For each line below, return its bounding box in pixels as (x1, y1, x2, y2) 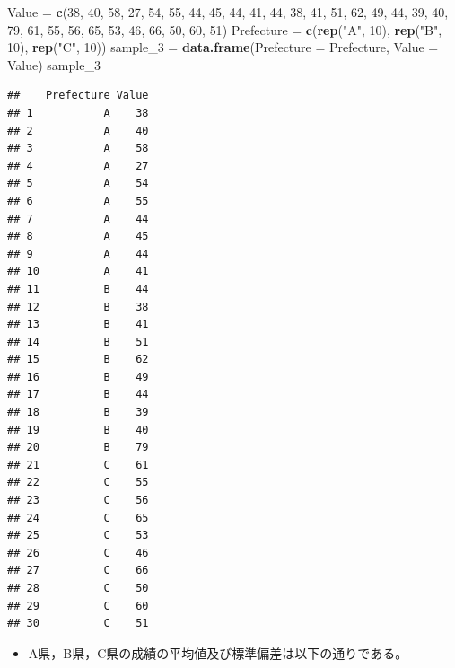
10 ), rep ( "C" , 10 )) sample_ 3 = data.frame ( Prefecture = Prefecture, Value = (7, 38, 439, 57)
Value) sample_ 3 (7, 55, 101, 74)
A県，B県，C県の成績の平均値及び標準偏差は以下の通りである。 (28, 643, 408, 662)
